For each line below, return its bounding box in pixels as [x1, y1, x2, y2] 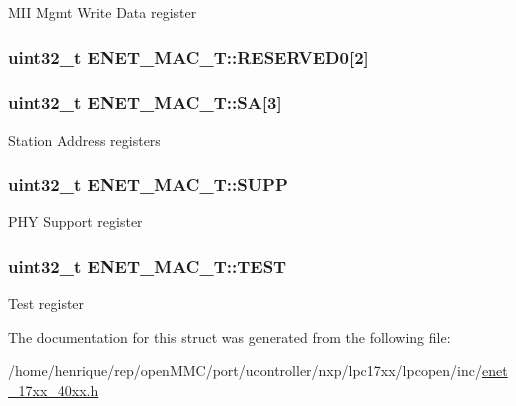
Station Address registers [8, 129, 161, 150]
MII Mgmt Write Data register [8, 2, 197, 22]
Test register [8, 293, 85, 314]
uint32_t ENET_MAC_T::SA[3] [8, 90, 282, 115]
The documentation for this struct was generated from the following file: [8, 326, 451, 347]
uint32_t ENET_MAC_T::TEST [8, 253, 287, 278]
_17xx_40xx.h [8, 380, 99, 401]
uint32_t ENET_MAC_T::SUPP [8, 172, 288, 197]
